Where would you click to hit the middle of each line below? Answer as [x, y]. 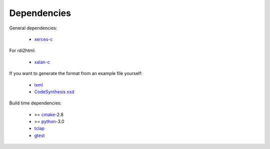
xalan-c [42, 62]
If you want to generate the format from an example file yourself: [76, 73]
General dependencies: [33, 28]
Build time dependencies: [35, 103]
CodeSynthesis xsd [54, 91]
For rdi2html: [22, 50]
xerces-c [43, 39]
